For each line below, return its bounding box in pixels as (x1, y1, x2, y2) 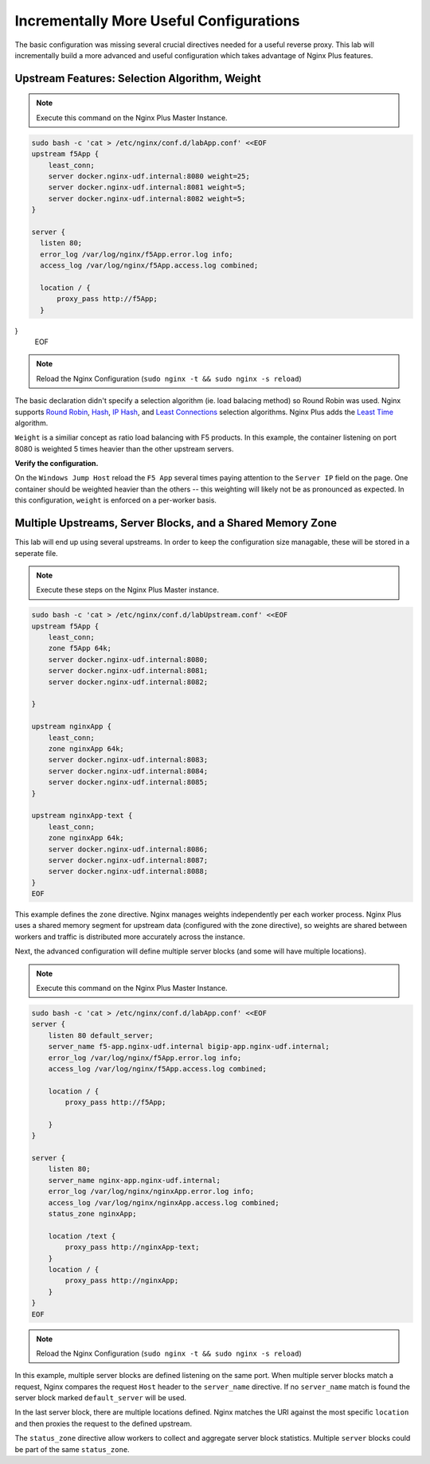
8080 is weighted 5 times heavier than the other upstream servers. (14, 444, 234, 453)
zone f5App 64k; (48, 644, 111, 653)
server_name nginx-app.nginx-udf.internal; (48, 1176, 221, 1184)
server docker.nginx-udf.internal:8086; (48, 844, 209, 854)
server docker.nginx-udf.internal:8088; (48, 867, 209, 876)
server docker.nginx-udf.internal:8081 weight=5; (48, 183, 246, 192)
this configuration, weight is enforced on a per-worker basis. (14, 495, 217, 505)
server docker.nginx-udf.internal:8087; (48, 855, 209, 864)
